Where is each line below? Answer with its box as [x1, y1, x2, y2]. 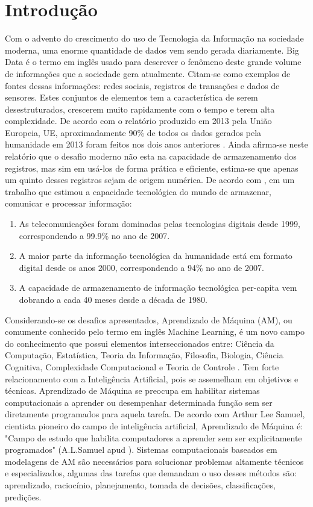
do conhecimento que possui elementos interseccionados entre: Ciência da [5, 337, 274, 349]
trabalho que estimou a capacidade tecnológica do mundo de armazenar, [5, 185, 271, 198]
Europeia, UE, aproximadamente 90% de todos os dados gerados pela [5, 126, 262, 138]
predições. [5, 490, 42, 503]
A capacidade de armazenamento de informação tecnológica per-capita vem [19, 281, 297, 294]
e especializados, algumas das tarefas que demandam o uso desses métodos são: [5, 467, 297, 479]
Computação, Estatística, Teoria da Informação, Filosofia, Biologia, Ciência [5, 349, 283, 361]
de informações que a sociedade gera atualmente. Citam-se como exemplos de [5, 67, 291, 79]
